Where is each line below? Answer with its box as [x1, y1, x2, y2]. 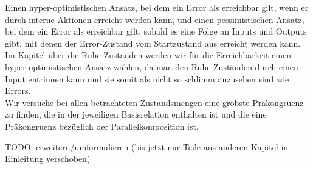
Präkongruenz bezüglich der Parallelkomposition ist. [5, 119, 199, 132]
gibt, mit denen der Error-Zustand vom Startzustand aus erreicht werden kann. [5, 36, 301, 49]
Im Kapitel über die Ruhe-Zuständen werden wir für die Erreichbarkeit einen [5, 48, 291, 61]
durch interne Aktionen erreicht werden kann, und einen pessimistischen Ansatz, [5, 13, 304, 25]
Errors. [5, 84, 31, 97]
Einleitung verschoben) [5, 152, 91, 165]
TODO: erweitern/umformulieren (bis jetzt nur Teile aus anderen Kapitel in [5, 140, 289, 153]
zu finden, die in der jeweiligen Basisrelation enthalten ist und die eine [5, 108, 267, 121]
